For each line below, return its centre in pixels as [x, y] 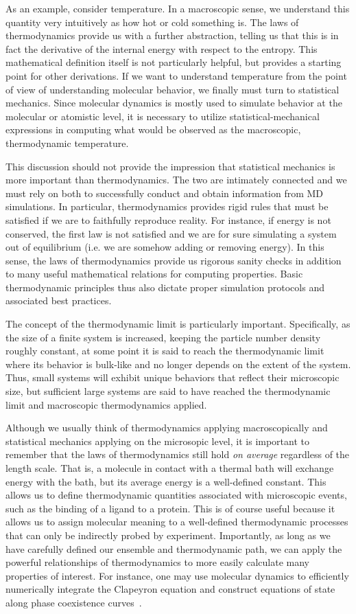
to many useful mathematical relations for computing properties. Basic [154, 274]
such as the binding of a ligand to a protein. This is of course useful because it [170, 508]
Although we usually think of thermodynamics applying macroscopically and [167, 428]
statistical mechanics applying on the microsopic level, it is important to [158, 441]
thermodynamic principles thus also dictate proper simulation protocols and [165, 287]
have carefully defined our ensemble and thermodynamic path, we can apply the [174, 548]
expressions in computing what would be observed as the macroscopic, [153, 129]
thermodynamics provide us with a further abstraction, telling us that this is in [172, 35]
